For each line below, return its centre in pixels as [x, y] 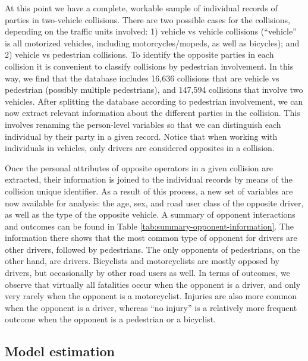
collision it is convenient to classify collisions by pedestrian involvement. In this [149, 66]
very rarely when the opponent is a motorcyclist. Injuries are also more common [151, 296]
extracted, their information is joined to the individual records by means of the [149, 179]
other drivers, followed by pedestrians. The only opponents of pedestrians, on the [153, 249]
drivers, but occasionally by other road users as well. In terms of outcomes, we [147, 273]
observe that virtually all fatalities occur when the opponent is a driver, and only [153, 284]
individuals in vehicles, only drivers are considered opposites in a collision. [140, 148]
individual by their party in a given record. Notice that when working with [141, 136]
